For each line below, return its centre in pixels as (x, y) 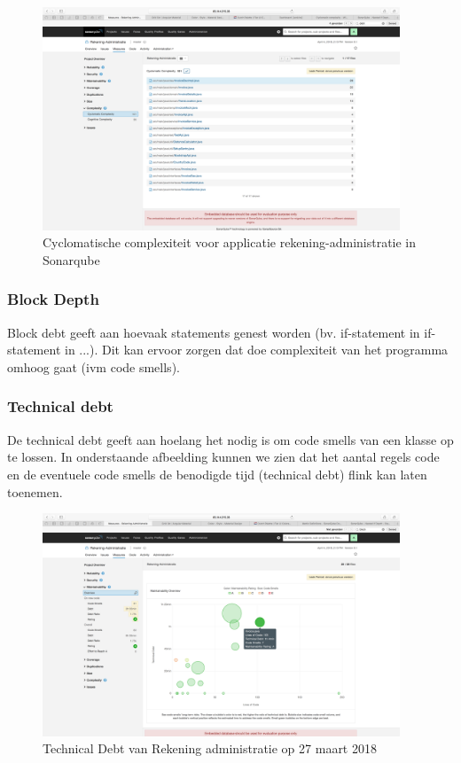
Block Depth (53, 299)
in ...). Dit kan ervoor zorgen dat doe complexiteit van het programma (257, 350)
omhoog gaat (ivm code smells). (94, 366)
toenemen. (35, 491)
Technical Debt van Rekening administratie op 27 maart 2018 (210, 748)
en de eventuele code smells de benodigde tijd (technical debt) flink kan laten (217, 474)
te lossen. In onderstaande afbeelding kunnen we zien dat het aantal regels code (223, 457)
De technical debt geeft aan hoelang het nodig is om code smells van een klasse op (230, 439)
